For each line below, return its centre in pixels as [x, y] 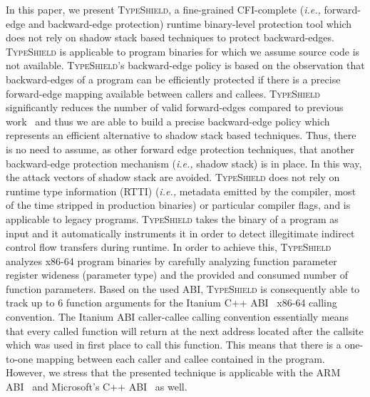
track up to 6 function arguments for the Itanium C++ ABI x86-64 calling [171, 303]
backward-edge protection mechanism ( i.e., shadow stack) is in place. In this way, [184, 163]
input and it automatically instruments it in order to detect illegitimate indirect [180, 233]
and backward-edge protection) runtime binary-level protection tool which [190, 23]
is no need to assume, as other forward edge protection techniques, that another [180, 149]
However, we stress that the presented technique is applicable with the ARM [173, 372]
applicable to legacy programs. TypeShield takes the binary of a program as [172, 218]
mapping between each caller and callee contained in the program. [180, 358]
